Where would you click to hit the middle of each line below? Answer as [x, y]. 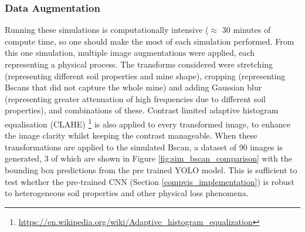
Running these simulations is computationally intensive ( [107, 30]
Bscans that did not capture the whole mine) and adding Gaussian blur [133, 87]
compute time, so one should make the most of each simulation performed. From [150, 41]
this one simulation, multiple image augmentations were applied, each [130, 53]
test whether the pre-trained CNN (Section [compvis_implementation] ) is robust [150, 181]
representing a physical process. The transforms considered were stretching [139, 64]
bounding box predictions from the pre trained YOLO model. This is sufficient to [151, 170]
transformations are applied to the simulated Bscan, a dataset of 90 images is [144, 147]
